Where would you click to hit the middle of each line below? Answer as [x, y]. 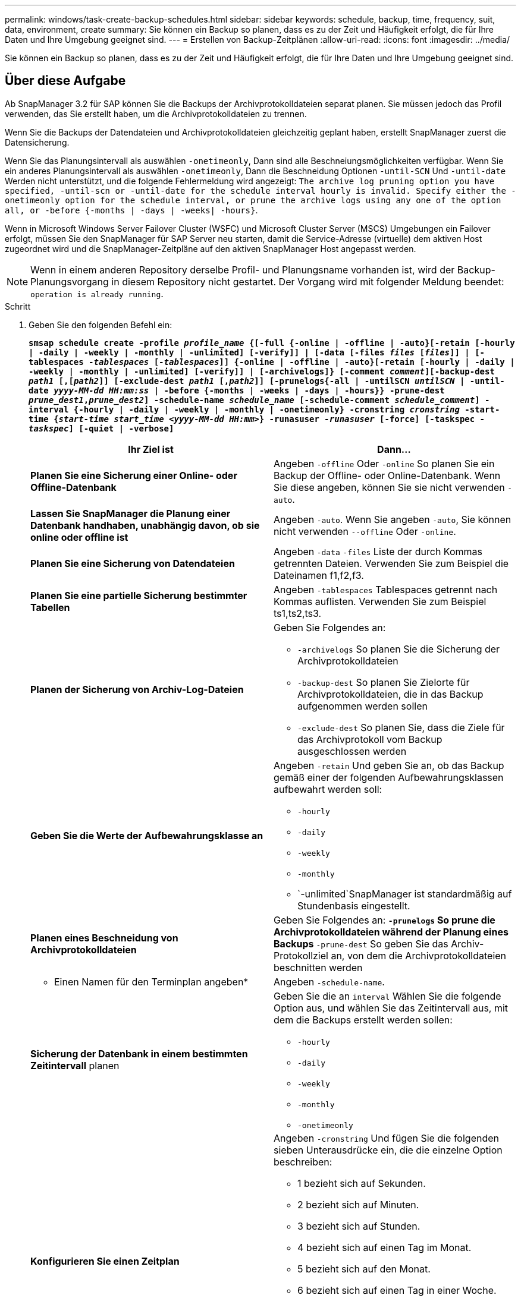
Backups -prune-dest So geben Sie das [361, 943]
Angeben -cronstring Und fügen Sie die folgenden [387, 1138]
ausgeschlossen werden [352, 751]
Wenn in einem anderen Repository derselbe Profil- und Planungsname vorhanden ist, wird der [243, 270]
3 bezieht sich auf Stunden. [359, 1226]
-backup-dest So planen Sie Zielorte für [384, 682]
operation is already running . [97, 293]
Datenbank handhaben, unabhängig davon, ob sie [145, 525]
